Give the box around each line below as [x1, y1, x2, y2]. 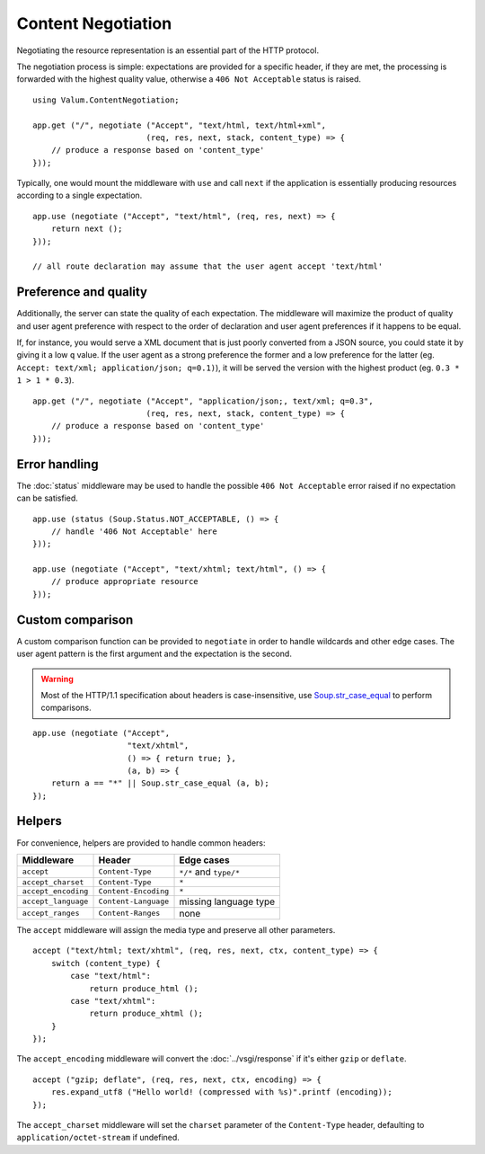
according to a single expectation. [16, 190, 143, 201]
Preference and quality [16, 284, 148, 300]
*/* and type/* [179, 865, 240, 878]
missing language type [179, 895, 276, 908]
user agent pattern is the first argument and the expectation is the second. [16, 648, 292, 660]
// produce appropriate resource [50, 576, 199, 587]
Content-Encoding [98, 886, 170, 896]
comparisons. [40, 702, 92, 714]
